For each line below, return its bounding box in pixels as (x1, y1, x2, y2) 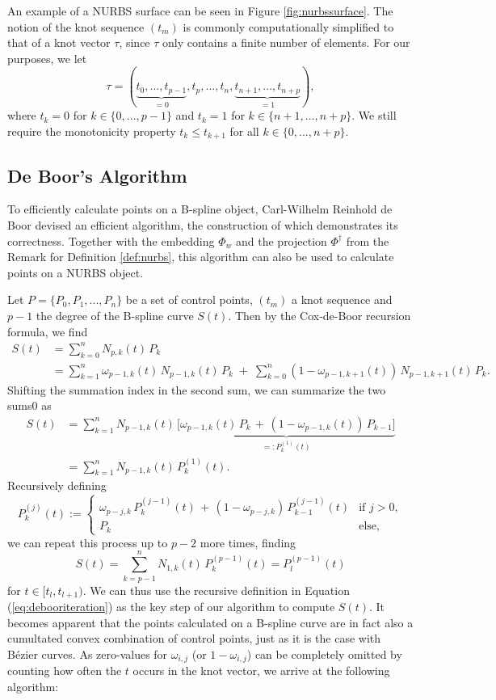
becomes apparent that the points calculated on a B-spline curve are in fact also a (7, 614, 414, 630)
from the (346, 232, 389, 249)
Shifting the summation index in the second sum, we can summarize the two (7, 381, 386, 398)
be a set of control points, (125, 291, 253, 308)
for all (229, 122, 259, 139)
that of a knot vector (7, 34, 111, 51)
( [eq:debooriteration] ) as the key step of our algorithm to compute (7, 598, 335, 615)
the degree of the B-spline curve (36, 307, 194, 324)
